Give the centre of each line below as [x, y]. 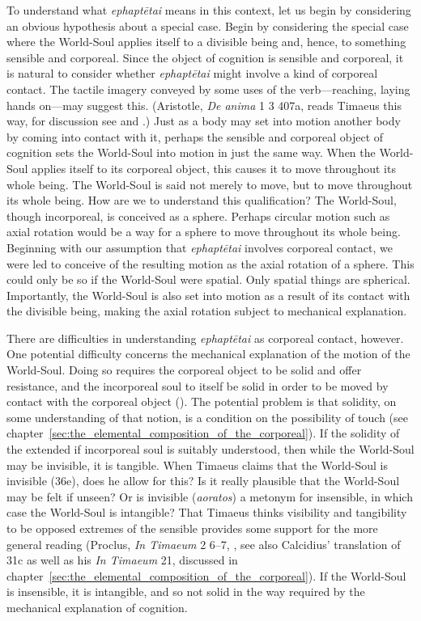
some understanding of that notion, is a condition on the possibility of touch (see [207, 417]
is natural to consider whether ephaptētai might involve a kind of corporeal [192, 73]
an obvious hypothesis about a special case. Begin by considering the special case [208, 25]
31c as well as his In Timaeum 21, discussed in [122, 560]
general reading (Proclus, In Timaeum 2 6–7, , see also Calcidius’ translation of [204, 544]
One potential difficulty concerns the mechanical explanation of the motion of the [208, 354]
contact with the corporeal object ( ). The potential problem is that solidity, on [202, 401]
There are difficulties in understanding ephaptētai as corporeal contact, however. [205, 338]
